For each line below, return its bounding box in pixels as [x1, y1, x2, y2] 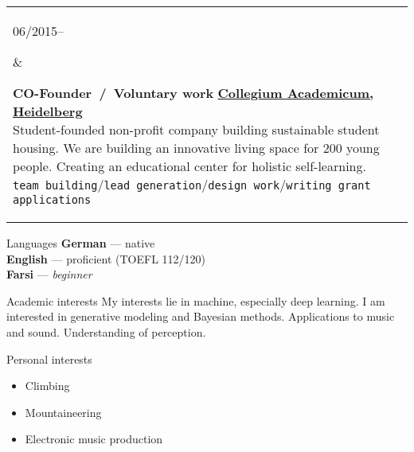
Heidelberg [13, 102, 83, 120]
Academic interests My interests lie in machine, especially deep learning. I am [6, 292, 385, 309]
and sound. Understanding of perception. [6, 323, 206, 340]
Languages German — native [6, 235, 155, 251]
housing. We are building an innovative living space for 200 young [13, 138, 380, 157]
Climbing [25, 377, 70, 394]
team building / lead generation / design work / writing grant [13, 175, 371, 193]
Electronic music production [25, 431, 163, 447]
